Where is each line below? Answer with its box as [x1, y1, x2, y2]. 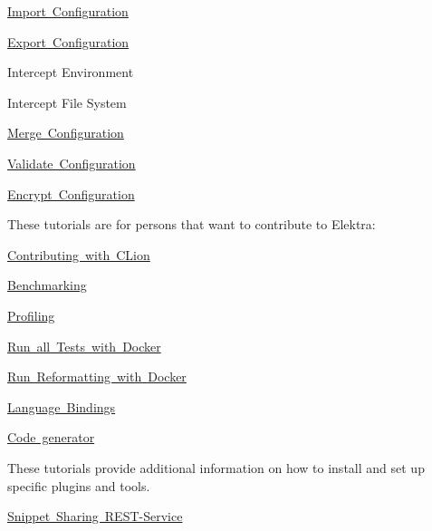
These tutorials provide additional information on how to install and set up [7, 458, 425, 477]
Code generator [7, 428, 95, 447]
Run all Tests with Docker [7, 336, 161, 355]
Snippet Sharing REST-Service [7, 507, 183, 526]
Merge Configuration [7, 123, 124, 142]
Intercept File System [7, 92, 127, 111]
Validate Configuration [7, 153, 136, 172]
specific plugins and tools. [7, 476, 150, 495]
